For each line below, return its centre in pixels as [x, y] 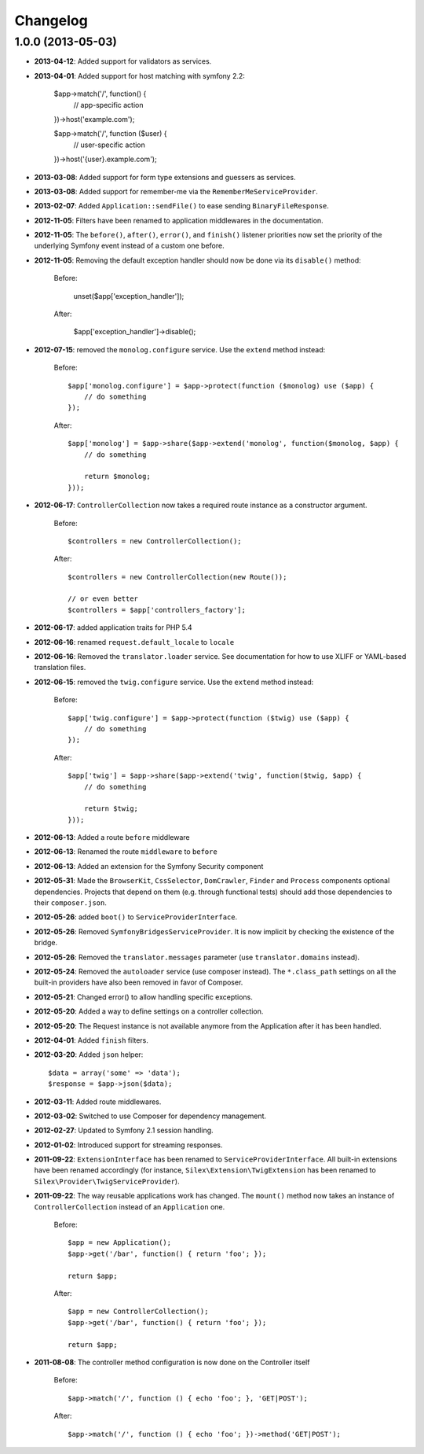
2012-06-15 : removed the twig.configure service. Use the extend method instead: [174, 682]
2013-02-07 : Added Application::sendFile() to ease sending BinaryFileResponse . [182, 206]
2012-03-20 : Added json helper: [89, 1055]
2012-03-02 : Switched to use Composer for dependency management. [150, 1116]
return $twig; [111, 809]
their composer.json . [71, 903]
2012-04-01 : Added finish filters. [91, 1040]
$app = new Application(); [120, 1243]
